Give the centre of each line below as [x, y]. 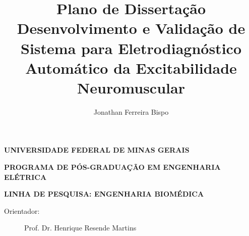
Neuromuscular [131, 87]
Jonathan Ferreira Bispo [131, 111]
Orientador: [22, 210]
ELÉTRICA [25, 177]
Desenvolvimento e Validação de [131, 28]
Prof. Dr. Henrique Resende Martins [80, 228]
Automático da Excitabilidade [131, 67]
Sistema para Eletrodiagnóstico [131, 48]
